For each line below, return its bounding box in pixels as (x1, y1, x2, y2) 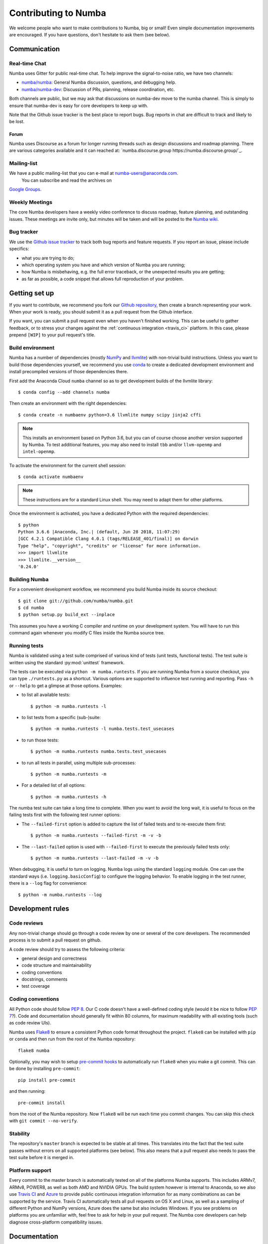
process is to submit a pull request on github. (9, 937, 102, 943)
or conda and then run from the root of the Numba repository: (9, 1036, 136, 1042)
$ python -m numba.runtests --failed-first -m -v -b (30, 832, 161, 838)
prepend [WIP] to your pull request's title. (9, 332, 96, 338)
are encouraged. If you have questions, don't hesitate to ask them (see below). (9, 31, 171, 37)
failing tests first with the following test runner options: (9, 812, 121, 818)
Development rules (9, 905, 69, 913)
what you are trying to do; (21, 255, 74, 261)
